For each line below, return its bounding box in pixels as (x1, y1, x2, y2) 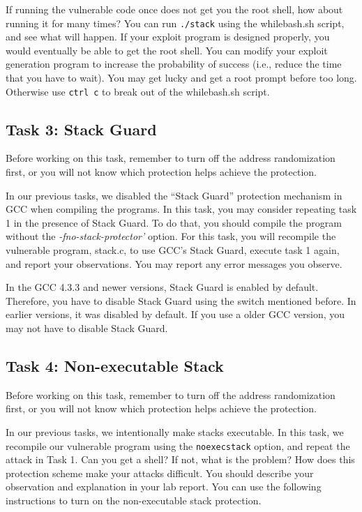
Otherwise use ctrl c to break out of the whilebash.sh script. (6, 84, 270, 98)
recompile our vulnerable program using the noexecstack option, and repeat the (6, 438, 350, 453)
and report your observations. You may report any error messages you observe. (6, 256, 342, 271)
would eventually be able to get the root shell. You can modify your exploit (6, 43, 328, 57)
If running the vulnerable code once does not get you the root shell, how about (6, 2, 343, 16)
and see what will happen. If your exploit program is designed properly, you (6, 29, 330, 44)
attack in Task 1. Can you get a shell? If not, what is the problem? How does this (6, 452, 355, 467)
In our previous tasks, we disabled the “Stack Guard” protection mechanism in (6, 188, 342, 202)
